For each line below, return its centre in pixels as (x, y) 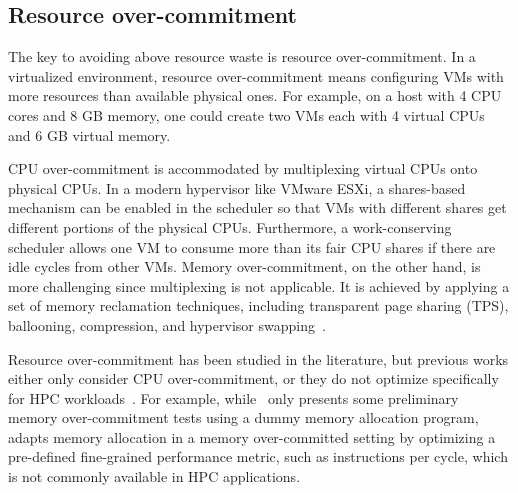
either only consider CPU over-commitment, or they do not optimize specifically (253, 378)
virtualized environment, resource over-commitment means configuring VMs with (256, 75)
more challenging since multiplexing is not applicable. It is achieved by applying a (259, 285)
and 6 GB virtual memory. (89, 134)
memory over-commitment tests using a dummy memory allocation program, (243, 417)
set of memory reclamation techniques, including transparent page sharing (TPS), (258, 305)
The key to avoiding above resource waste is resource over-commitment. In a (242, 56)
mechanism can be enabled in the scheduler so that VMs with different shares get (257, 207)
